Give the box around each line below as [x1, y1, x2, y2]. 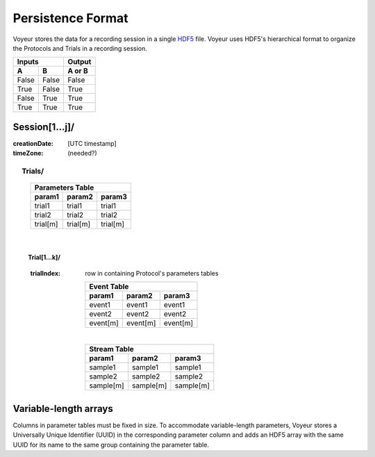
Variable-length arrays [12, 403, 114, 415]
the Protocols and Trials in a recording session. [12, 44, 147, 52]
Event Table [89, 281, 129, 291]
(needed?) [67, 149, 97, 158]
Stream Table [89, 344, 135, 354]
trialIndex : [30, 269, 60, 277]
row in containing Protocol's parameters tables [85, 269, 219, 277]
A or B [67, 66, 88, 76]
